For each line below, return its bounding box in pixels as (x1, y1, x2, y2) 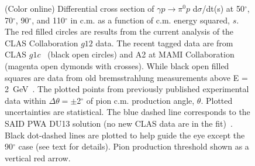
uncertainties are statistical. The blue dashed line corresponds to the (5, 106, 250, 118)
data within (5, 94, 46, 106)
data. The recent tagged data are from (95, 36, 233, 49)
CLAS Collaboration (5, 36, 78, 49)
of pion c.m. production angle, (86, 94, 195, 106)
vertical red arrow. (5, 151, 71, 164)
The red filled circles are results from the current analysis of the (5, 25, 234, 38)
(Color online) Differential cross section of (5, 2, 154, 14)
